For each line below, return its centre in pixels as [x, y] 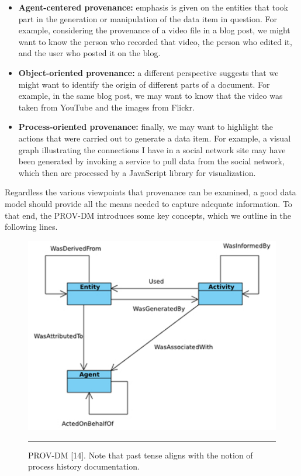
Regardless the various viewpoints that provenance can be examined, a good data [150, 192]
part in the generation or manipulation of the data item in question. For [148, 18]
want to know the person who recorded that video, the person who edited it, [155, 41]
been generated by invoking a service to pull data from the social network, [151, 161]
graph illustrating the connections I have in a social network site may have [152, 149]
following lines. [31, 227]
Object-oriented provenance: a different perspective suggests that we [148, 72]
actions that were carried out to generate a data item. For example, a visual [155, 138]
